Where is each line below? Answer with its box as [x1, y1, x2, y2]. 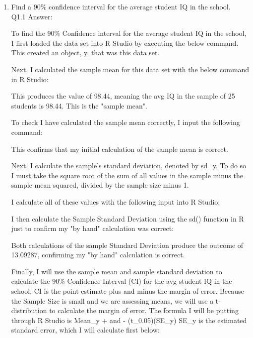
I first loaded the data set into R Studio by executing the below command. [11, 37, 239, 48]
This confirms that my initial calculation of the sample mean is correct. [11, 143, 228, 154]
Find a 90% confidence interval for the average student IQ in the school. [11, 1, 231, 11]
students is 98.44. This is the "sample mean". [11, 100, 147, 111]
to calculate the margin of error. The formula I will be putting [49, 305, 239, 316]
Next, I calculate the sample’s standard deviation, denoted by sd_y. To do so [11, 160, 247, 171]
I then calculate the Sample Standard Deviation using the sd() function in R [11, 213, 244, 224]
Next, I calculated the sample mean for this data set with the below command [11, 64, 250, 74]
